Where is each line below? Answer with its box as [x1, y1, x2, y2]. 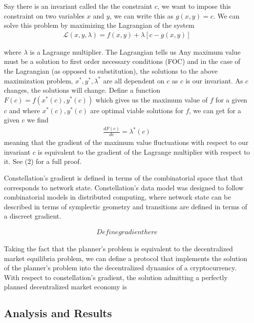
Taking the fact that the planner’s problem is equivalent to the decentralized [4, 243, 233, 253]
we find [27, 115, 49, 125]
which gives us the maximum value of [95, 94, 208, 104]
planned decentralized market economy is [4, 282, 127, 292]
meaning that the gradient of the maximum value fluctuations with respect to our [4, 137, 249, 147]
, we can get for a [189, 105, 241, 115]
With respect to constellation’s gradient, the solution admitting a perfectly [4, 272, 228, 282]
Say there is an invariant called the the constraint [4, 1, 152, 11]
